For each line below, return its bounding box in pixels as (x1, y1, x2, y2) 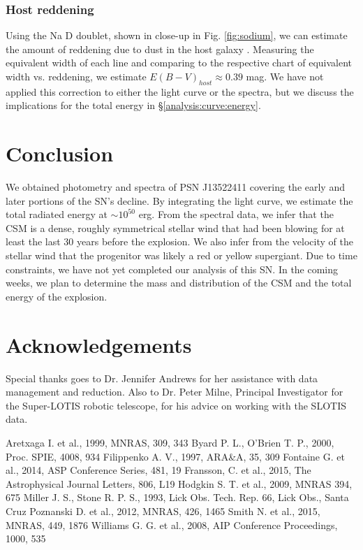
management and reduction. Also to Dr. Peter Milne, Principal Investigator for (6, 384, 343, 399)
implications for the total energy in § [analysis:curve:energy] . (6, 98, 261, 113)
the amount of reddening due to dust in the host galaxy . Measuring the (6, 41, 314, 56)
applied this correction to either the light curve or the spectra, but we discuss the (6, 84, 354, 99)
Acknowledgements (6, 330, 192, 359)
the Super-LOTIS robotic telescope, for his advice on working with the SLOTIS (6, 398, 346, 412)
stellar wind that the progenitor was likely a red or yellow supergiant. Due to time (6, 248, 357, 263)
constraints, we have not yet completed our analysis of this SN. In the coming (6, 261, 339, 276)
